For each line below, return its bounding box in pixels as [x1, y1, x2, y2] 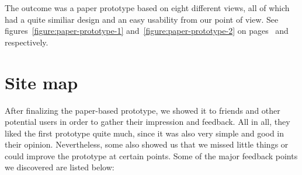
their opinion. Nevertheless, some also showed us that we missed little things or [5, 138, 289, 150]
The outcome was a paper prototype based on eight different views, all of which [5, 2, 290, 13]
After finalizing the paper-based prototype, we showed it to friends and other [5, 104, 280, 116]
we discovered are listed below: [5, 161, 114, 173]
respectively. [5, 36, 48, 48]
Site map [5, 70, 78, 94]
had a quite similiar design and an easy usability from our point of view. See [5, 13, 279, 25]
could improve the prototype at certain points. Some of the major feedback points [5, 149, 298, 162]
